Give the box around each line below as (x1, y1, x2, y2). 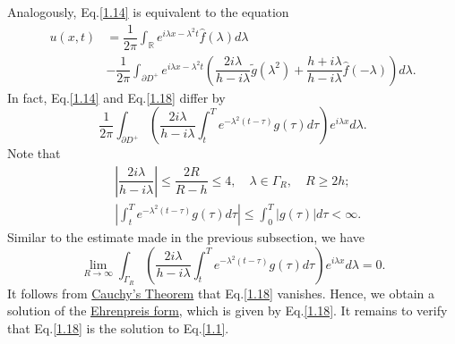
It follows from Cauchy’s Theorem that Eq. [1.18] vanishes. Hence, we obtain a (7, 283, 434, 302)
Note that (7, 144, 61, 163)
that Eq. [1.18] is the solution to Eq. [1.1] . (7, 318, 229, 337)
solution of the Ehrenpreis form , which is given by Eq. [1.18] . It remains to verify (7, 301, 448, 320)
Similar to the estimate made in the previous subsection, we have (7, 227, 365, 246)
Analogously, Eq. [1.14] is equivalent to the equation (7, 3, 289, 21)
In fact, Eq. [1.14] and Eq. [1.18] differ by (7, 88, 226, 106)
